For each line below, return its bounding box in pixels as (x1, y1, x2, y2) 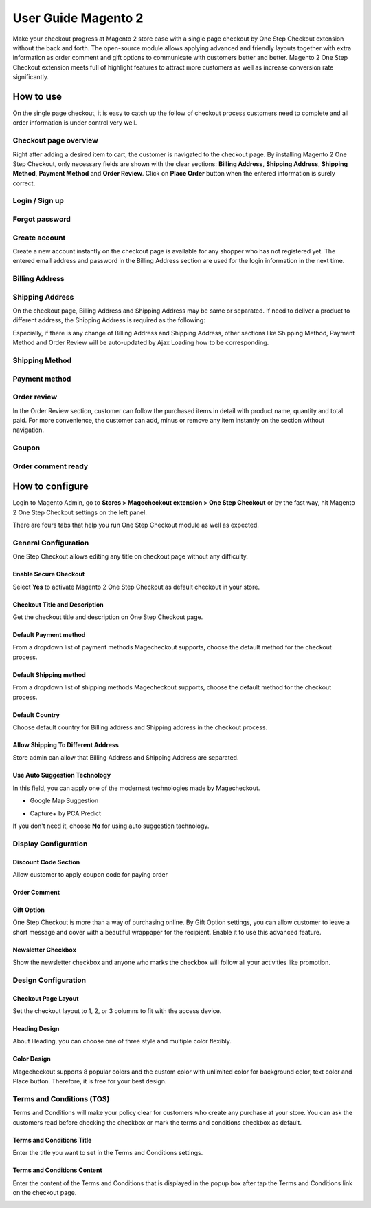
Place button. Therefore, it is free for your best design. (12, 1077, 167, 1085)
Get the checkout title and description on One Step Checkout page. (12, 613, 203, 621)
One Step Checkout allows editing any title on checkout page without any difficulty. (12, 552, 249, 561)
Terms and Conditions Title (12, 1136, 92, 1144)
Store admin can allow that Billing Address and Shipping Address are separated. (12, 753, 239, 762)
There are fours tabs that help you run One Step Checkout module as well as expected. (12, 521, 259, 530)
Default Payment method (12, 631, 86, 639)
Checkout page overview (12, 136, 99, 145)
